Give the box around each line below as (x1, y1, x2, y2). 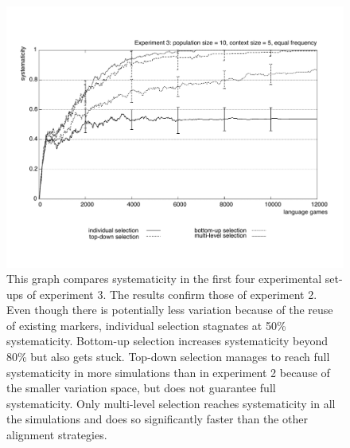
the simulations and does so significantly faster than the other (6, 411, 308, 427)
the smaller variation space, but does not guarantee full (6, 379, 276, 396)
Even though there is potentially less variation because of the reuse (6, 301, 333, 318)
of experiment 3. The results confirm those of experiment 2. (26, 285, 317, 302)
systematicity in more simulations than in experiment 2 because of (6, 364, 330, 380)
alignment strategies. (6, 426, 107, 443)
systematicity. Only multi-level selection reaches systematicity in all (6, 395, 336, 411)
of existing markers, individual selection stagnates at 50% (6, 316, 286, 333)
